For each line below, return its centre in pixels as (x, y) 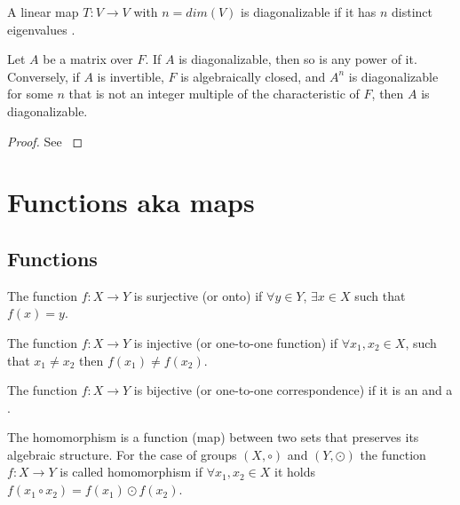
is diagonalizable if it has (309, 12)
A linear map (43, 12)
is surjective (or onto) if (198, 295)
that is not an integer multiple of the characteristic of (214, 94)
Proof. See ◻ (45, 141)
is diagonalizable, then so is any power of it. (298, 59)
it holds (295, 472)
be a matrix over (88, 59)
